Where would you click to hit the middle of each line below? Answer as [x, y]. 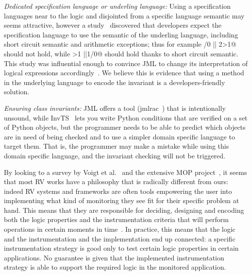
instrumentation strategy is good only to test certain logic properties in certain [121, 248]
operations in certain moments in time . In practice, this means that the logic [120, 229]
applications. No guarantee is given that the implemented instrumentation [114, 257]
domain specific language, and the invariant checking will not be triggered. [115, 155]
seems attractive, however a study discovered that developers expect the [113, 25]
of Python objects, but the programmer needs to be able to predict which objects [125, 127]
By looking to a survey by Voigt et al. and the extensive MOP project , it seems [126, 172]
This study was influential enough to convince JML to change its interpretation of [126, 63]
